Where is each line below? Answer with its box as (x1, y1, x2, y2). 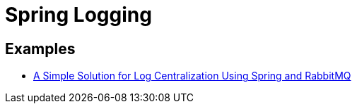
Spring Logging (5, 3, 152, 27)
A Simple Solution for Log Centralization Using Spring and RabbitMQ (33, 70, 351, 82)
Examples (5, 39, 76, 58)
